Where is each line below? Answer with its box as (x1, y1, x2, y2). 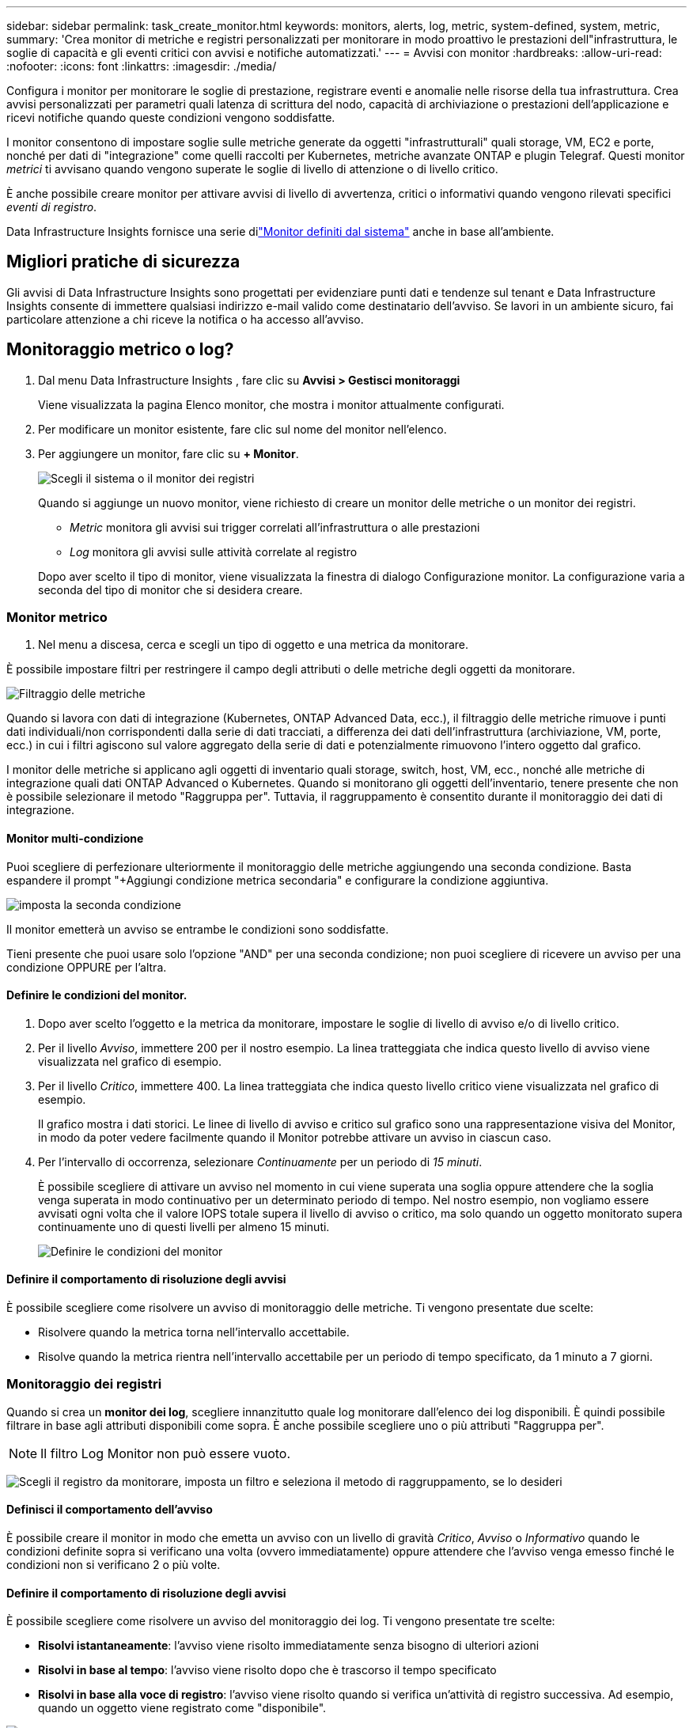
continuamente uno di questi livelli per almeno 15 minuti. (38, 1219, 330, 1233)
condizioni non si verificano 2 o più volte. (6, 1558, 221, 1572)
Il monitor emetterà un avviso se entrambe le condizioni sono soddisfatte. (6, 922, 389, 936)
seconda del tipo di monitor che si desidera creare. (38, 582, 303, 597)
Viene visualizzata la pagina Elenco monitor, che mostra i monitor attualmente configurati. (38, 397, 505, 411)
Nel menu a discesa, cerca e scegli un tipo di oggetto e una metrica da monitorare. (38, 638, 468, 652)
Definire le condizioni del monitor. (6, 988, 187, 1002)
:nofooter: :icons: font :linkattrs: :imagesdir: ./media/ (6, 59, 277, 73)
